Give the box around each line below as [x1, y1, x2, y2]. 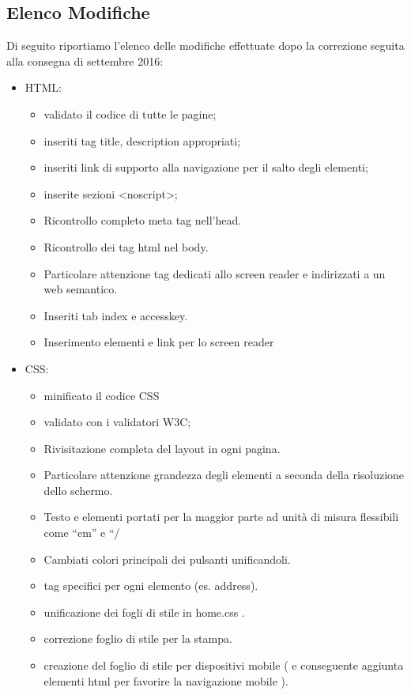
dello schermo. [43, 482, 113, 498]
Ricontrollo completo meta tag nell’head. [43, 212, 242, 229]
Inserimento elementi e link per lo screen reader [43, 334, 274, 350]
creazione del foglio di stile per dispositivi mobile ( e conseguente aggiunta [43, 657, 404, 674]
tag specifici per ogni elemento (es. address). [43, 577, 258, 594]
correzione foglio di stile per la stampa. [43, 630, 232, 647]
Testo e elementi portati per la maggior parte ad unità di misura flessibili [43, 508, 399, 525]
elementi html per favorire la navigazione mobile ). [43, 672, 288, 689]
